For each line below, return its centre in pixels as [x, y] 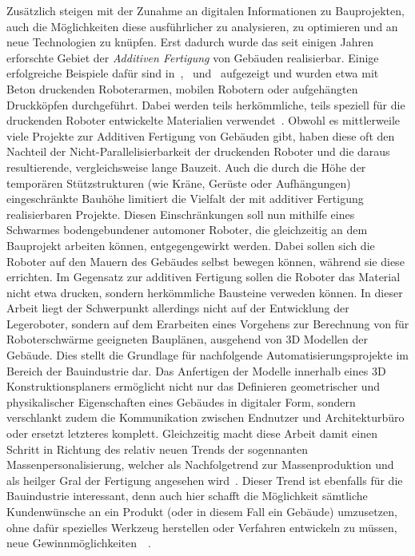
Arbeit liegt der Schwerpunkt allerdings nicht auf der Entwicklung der [178, 308]
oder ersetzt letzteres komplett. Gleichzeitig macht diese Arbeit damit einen [192, 433]
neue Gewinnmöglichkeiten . [79, 543]
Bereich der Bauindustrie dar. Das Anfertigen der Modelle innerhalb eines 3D [196, 370]
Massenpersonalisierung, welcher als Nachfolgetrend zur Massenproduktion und [200, 465]
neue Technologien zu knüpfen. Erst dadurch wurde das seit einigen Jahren [190, 42]
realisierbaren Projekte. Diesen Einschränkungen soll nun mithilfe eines [181, 214]
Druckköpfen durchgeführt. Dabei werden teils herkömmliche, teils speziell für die [206, 104]
